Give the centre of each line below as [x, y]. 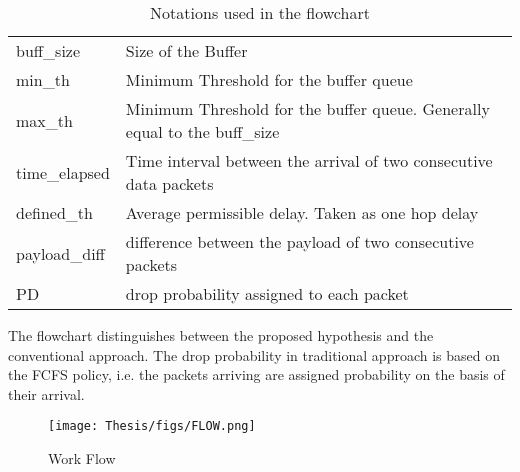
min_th [43, 79]
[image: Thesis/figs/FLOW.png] [152, 426]
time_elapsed [63, 172]
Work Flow [82, 458]
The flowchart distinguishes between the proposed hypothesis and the [221, 335]
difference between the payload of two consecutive [299, 241]
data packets [169, 183]
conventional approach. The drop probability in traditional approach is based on [254, 354]
